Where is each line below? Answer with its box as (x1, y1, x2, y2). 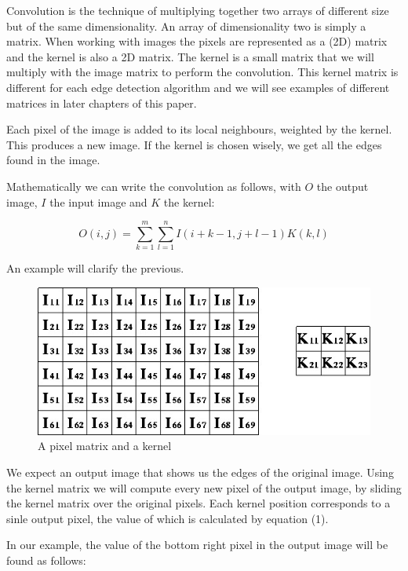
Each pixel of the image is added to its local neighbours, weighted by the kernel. (6, 121, 392, 137)
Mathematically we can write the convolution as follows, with (6, 178, 301, 194)
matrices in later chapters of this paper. (6, 94, 197, 111)
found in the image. (6, 152, 100, 168)
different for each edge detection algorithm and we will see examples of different (6, 79, 390, 95)
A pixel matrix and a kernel (38, 437, 172, 454)
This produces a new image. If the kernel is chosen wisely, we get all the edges (6, 136, 382, 152)
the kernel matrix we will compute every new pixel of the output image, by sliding (6, 479, 402, 496)
